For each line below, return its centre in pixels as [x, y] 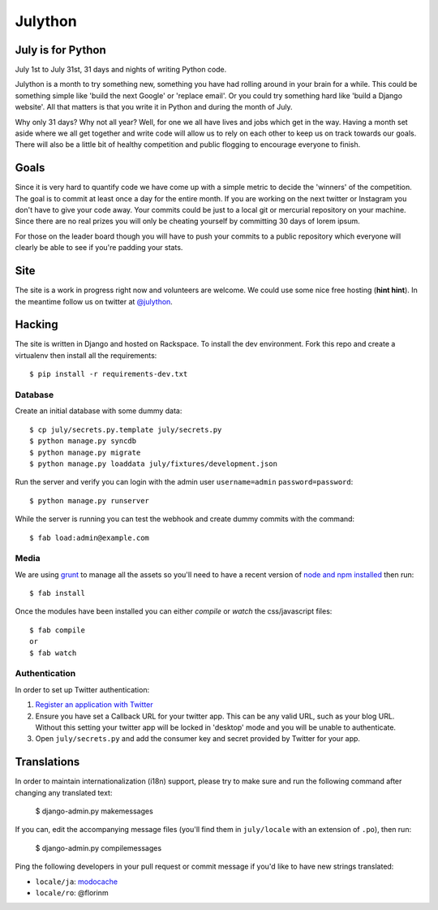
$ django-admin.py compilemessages [99, 847]
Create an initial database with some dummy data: [99, 411]
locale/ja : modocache [76, 882]
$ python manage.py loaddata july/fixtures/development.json [153, 464]
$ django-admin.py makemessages [94, 811]
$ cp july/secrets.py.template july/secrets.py [126, 429]
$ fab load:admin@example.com [90, 537]
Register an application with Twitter [94, 705]
